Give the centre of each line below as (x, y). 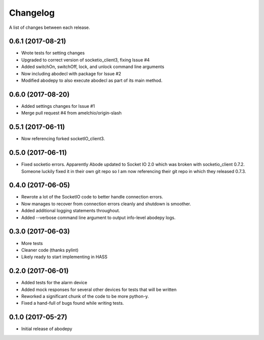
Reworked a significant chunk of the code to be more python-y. (85, 296)
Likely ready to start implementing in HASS (64, 257)
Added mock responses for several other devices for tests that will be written (99, 290)
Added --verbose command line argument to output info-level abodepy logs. (99, 218)
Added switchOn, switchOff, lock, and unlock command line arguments (93, 67)
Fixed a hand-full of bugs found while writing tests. (73, 303)
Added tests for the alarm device (54, 283)
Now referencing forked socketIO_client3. (63, 139)
